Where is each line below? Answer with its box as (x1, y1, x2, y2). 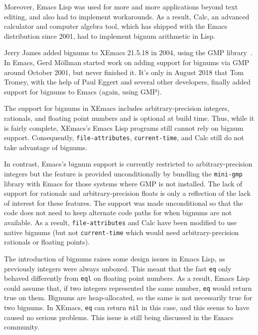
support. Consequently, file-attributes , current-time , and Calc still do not (4, 132, 244, 143)
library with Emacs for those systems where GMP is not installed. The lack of (4, 178, 243, 188)
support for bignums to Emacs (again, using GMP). (4, 86, 162, 96)
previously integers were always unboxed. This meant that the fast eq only (4, 263, 232, 273)
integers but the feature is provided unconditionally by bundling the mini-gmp (4, 168, 243, 178)
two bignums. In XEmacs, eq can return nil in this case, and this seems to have (4, 302, 250, 313)
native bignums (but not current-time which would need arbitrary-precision (4, 227, 239, 237)
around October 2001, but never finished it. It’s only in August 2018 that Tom (4, 67, 244, 77)
